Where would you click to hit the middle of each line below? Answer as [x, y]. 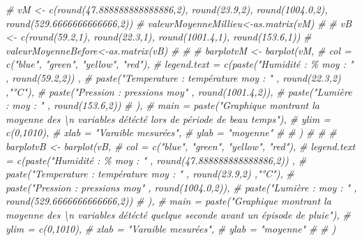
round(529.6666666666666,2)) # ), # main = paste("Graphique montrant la [168, 201]
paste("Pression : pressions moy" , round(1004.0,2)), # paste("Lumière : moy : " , [181, 187]
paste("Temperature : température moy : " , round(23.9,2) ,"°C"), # [150, 174]
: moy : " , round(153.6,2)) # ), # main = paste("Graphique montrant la [163, 105]
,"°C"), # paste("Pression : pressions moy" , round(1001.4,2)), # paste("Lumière [179, 91]
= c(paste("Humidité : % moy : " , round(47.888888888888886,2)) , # [156, 160]
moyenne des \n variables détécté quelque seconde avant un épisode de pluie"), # [178, 214]
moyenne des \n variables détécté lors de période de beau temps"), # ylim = [168, 118]
